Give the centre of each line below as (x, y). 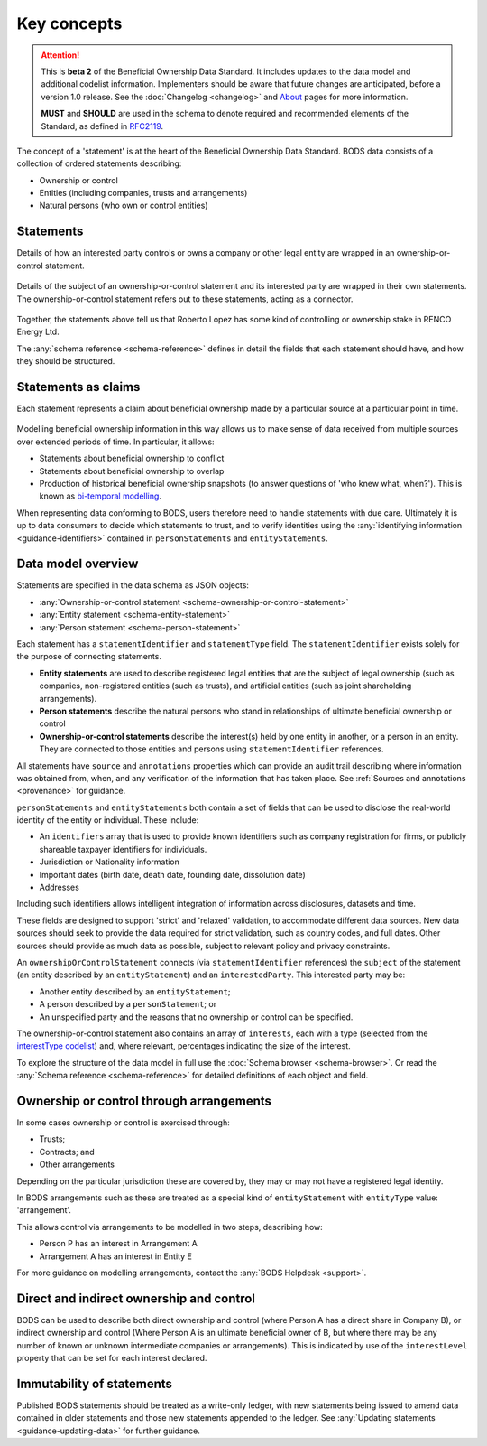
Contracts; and (67, 1152)
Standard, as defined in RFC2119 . (102, 126)
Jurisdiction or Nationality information (110, 862)
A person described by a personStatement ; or (128, 1004)
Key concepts (69, 23)
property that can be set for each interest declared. (112, 1357)
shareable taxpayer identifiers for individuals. (123, 849)
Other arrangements (77, 1164)
